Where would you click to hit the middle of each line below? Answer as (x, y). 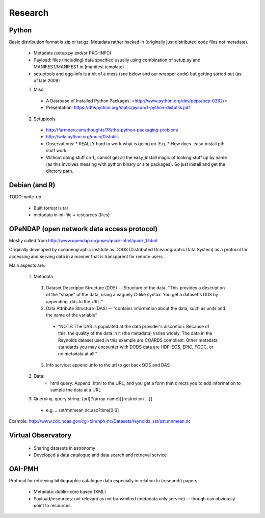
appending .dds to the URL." (74, 301)
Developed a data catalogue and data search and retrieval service (100, 455)
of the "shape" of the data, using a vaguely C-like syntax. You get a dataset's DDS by (132, 295)
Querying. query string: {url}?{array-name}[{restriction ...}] (93, 399)
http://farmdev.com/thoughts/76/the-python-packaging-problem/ (112, 129)
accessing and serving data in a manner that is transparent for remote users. (87, 256)
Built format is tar (51, 208)
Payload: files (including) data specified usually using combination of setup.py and (117, 60)
